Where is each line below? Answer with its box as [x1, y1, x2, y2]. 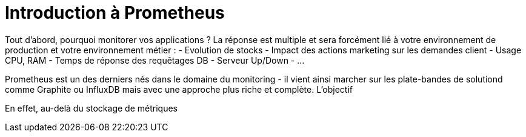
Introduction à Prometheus [5, 2, 225, 23]
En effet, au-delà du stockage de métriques [5, 102, 178, 113]
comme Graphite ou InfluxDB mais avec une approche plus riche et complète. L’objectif [5, 84, 353, 95]
